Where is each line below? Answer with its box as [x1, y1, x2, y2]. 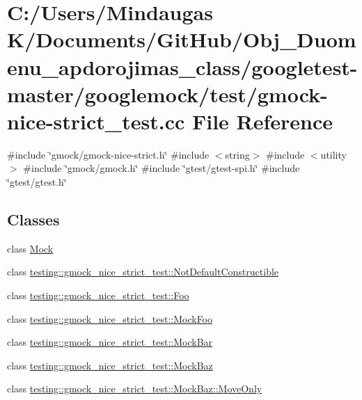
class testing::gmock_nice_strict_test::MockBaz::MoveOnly [7, 381, 262, 396]
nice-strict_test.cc [7, 106, 185, 135]
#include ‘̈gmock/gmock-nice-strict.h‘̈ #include [7, 147, 210, 161]
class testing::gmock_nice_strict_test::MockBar [7, 335, 213, 349]
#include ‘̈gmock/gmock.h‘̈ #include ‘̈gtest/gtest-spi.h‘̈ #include [23, 161, 300, 175]
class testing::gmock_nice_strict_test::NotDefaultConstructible [7, 264, 279, 279]
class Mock [7, 241, 54, 255]
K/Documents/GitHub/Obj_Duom [7, 25, 356, 54]
